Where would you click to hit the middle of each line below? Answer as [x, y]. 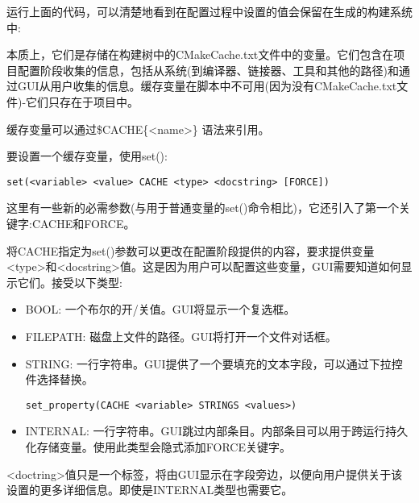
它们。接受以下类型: [70, 282]
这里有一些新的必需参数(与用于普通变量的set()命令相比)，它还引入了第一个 [203, 208]
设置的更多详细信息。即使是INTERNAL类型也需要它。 [150, 490]
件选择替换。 [59, 379]
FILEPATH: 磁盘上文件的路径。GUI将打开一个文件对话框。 [181, 336]
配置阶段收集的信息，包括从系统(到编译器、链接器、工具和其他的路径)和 [208, 70]
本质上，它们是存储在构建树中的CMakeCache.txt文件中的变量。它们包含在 [200, 54]
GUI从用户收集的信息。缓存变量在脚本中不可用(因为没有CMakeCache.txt [207, 86]
